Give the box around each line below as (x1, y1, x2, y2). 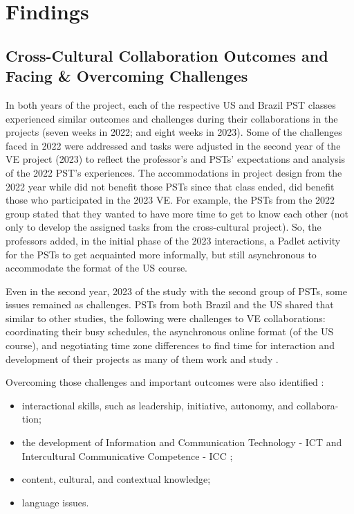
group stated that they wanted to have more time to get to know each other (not (6, 206, 348, 220)
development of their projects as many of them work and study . (6, 351, 279, 366)
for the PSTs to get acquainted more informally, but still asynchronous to (6, 247, 317, 261)
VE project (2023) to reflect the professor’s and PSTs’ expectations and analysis (6, 152, 346, 166)
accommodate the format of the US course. (6, 260, 188, 275)
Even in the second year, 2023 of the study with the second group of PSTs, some (6, 283, 347, 298)
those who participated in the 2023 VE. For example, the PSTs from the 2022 (6, 193, 335, 207)
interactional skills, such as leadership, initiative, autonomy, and (21, 398, 294, 412)
